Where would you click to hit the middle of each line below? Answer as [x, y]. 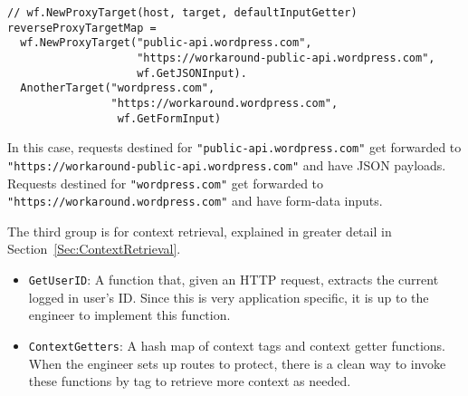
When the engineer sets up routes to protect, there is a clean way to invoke [237, 363]
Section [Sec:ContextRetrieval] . [94, 249]
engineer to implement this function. [129, 315]
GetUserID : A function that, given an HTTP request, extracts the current [234, 280]
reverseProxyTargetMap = [82, 28]
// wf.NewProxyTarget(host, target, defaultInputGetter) [182, 13]
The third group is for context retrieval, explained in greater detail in [200, 231]
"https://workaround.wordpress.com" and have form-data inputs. [195, 201]
